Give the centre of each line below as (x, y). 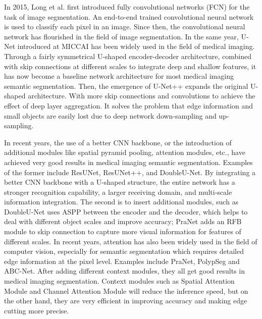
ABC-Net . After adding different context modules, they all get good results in (124, 271)
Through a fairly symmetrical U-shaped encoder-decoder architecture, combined (128, 56)
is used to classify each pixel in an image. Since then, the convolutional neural (125, 26)
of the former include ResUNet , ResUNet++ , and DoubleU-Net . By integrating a (130, 172)
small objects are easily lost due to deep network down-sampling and (110, 115)
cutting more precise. (37, 310)
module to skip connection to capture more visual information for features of (123, 231)
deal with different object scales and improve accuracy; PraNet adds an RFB (123, 221)
